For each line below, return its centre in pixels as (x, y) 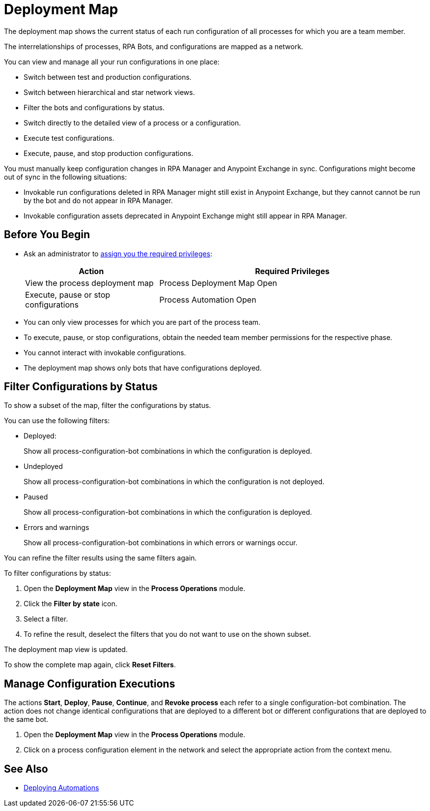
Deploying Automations (61, 788)
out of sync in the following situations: (66, 177)
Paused (36, 497)
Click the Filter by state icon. (71, 604)
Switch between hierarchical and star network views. (109, 92)
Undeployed (43, 467)
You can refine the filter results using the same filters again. (100, 558)
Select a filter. (46, 619)
